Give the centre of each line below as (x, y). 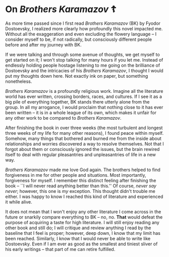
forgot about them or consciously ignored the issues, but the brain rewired (82, 149)
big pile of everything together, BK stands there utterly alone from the (77, 101)
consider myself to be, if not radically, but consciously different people (79, 39)
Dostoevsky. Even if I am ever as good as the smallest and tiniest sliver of (81, 244)
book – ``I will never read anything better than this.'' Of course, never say (81, 186)
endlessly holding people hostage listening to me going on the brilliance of (83, 65)
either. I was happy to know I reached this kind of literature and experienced (84, 196)
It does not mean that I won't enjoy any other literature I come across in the (83, 212)
